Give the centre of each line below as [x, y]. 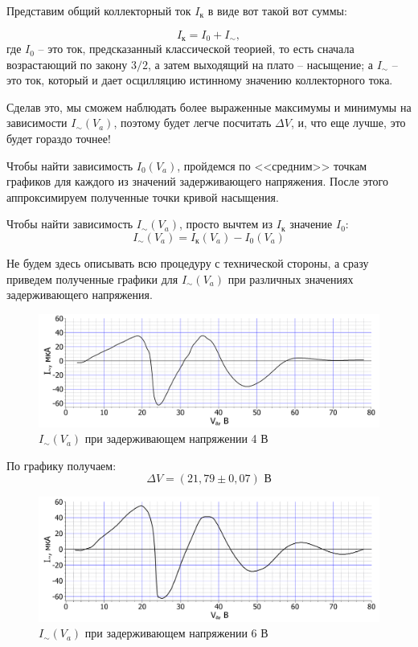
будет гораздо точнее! [59, 139]
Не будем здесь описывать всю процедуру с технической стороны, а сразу [188, 262]
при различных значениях [291, 278]
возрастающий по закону [67, 64]
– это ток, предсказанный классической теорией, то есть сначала [196, 49]
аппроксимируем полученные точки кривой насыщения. [143, 197]
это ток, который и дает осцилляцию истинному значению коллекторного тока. [200, 80]
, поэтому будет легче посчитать [193, 123]
